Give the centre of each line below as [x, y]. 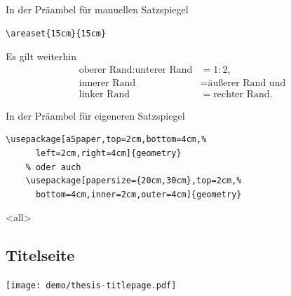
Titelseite [40, 255]
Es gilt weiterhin [41, 56]
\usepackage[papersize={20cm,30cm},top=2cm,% [134, 181]
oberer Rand [106, 70]
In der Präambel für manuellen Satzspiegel [97, 9]
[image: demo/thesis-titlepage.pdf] [91, 286]
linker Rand [104, 94]
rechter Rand [242, 94]
